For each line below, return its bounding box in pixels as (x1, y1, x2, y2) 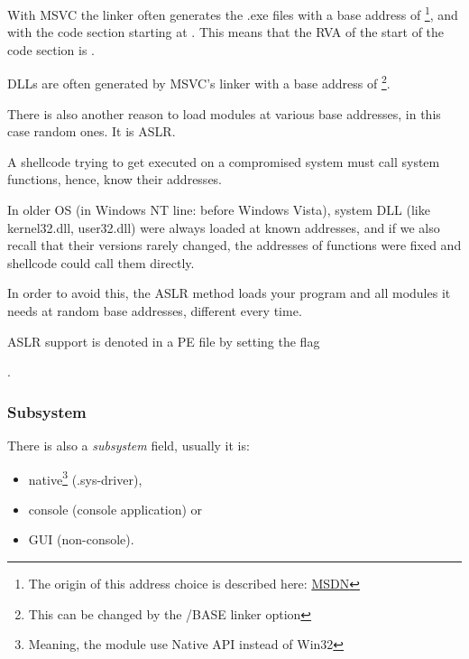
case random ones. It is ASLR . (7, 122, 176, 141)
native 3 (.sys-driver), (28, 467, 143, 488)
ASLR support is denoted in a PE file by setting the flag (7, 331, 320, 350)
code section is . (7, 40, 95, 59)
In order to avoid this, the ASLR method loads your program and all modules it (7, 283, 451, 302)
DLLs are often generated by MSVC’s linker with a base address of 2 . (7, 71, 391, 93)
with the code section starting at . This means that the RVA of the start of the (7, 23, 445, 42)
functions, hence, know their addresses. (7, 170, 222, 189)
